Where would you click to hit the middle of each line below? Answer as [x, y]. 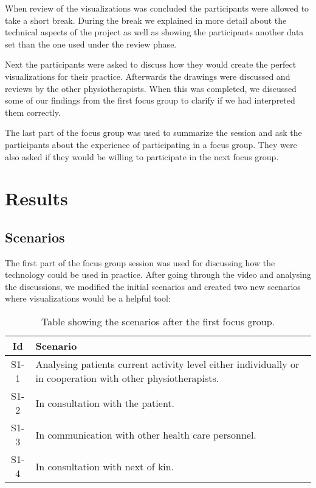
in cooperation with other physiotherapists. [127, 378]
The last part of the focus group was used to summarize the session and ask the [153, 133]
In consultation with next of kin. [105, 466]
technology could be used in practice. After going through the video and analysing [158, 274]
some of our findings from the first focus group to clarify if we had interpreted [150, 100]
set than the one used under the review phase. [91, 44]
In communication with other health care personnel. [146, 434]
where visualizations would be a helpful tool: [88, 298]
